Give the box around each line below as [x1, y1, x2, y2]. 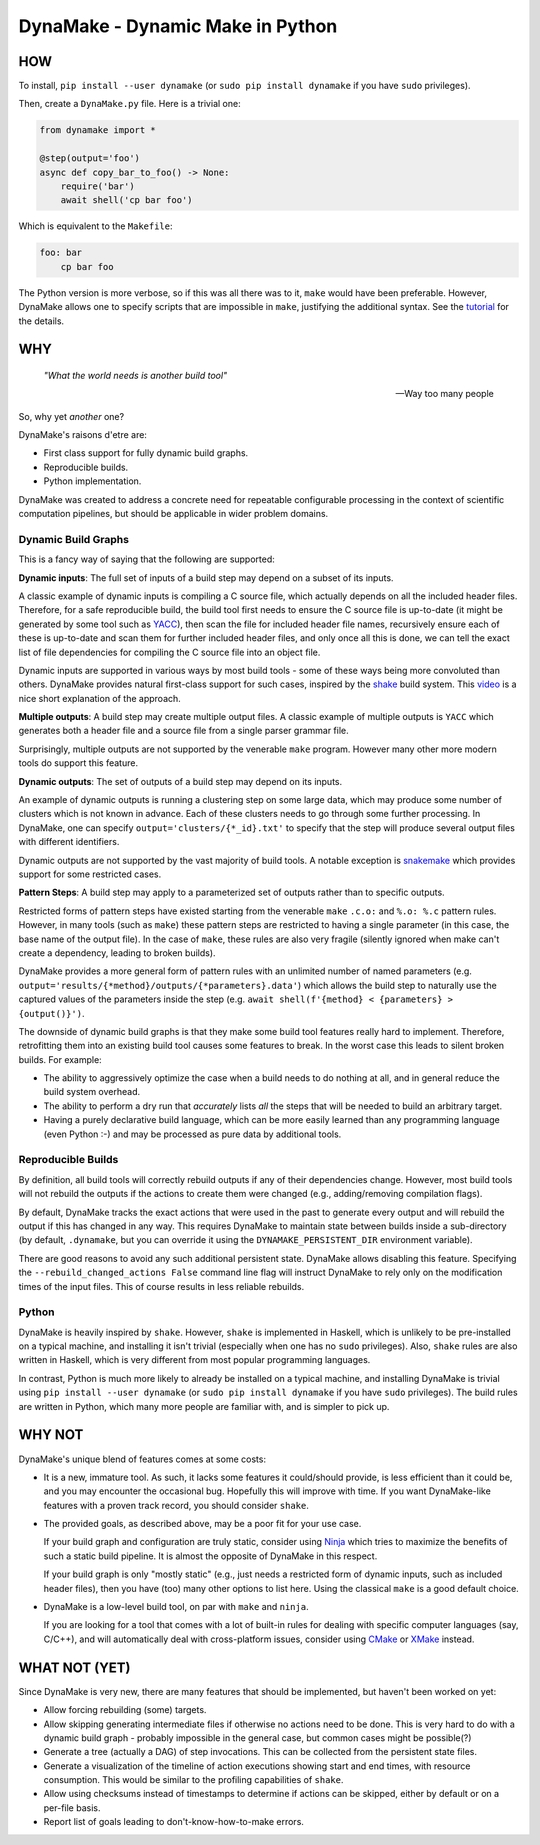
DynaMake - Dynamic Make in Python [18, 15, 338, 37]
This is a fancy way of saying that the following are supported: [18, 553, 275, 565]
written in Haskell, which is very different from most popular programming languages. [18, 1354, 371, 1366]
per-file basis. [43, 1801, 101, 1814]
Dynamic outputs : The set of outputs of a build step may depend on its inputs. [18, 775, 343, 787]
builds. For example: [18, 1053, 102, 1065]
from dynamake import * [39, 125, 157, 136]
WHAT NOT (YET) [18, 1659, 131, 1676]
